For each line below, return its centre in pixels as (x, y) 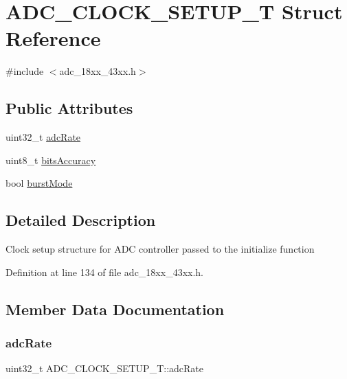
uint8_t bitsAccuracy (51, 160)
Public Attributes (69, 108)
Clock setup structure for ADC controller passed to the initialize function (160, 249)
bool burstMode (39, 183)
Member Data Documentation (115, 309)
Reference (53, 38)
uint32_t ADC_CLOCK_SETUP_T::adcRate (104, 368)
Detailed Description (81, 220)
